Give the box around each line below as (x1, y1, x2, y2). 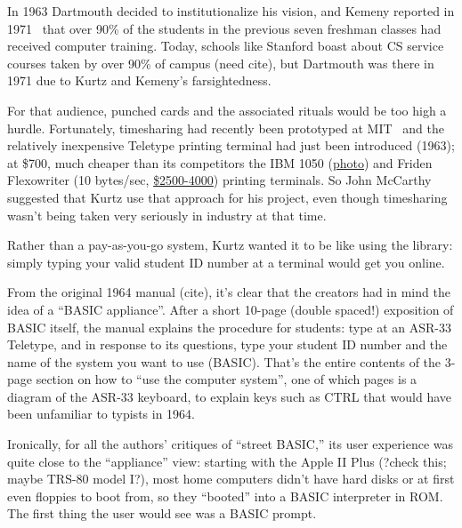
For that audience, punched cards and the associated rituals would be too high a (7, 100, 447, 119)
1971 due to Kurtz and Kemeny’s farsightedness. (7, 71, 272, 90)
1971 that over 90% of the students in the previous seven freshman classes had (7, 19, 442, 37)
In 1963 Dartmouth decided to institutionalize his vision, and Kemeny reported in (7, 2, 455, 20)
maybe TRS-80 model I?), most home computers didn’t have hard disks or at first (7, 469, 455, 488)
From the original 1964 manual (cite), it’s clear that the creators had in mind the (7, 283, 450, 301)
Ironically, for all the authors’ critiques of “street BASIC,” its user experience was (7, 435, 454, 453)
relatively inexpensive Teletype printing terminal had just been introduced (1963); (7, 136, 455, 155)
